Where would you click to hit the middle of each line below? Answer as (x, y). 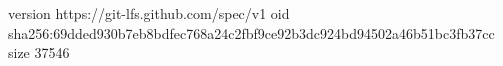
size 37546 (39, 52)
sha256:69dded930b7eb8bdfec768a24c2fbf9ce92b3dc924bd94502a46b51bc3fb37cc (251, 32)
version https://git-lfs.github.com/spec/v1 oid (149, 13)
